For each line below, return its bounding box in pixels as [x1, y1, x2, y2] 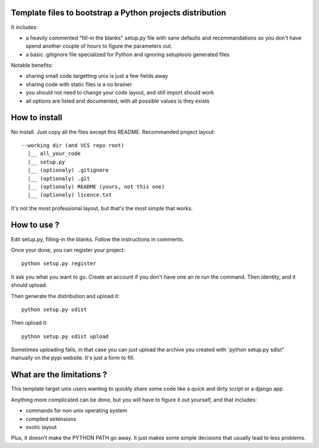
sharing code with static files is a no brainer [25, 80, 132, 88]
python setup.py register [21, 260, 97, 267]
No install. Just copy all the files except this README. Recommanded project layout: [11, 128, 216, 135]
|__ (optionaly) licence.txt [27, 192, 112, 198]
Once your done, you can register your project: [11, 246, 125, 253]
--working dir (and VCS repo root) [21, 142, 125, 149]
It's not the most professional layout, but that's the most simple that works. [11, 204, 193, 212]
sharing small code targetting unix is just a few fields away [25, 73, 168, 80]
